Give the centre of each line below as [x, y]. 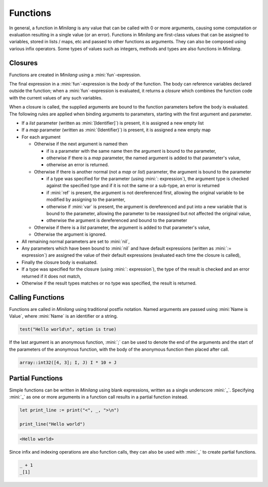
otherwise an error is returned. [78, 165]
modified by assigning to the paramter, [86, 199]
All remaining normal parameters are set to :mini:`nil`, [76, 241]
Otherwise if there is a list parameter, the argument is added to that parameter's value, [122, 227]
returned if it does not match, [51, 276]
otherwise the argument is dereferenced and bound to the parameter [117, 220]
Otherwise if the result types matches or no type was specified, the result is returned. [109, 283]
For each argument [41, 137]
